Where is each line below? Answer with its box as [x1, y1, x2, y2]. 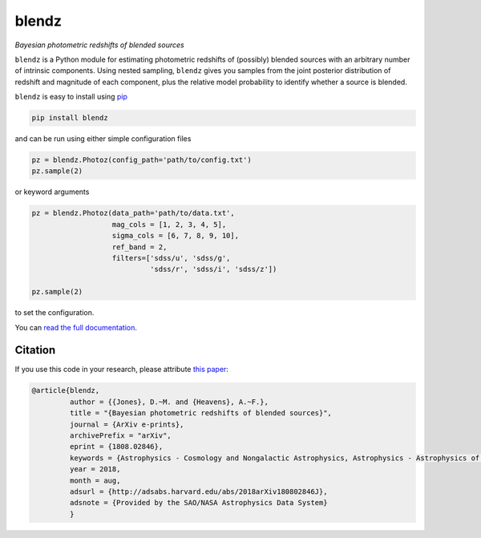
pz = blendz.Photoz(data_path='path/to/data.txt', [31, 208, 236, 218]
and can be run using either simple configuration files [14, 134, 192, 144]
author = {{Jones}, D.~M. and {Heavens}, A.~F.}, [69, 397, 269, 407]
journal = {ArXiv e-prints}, [69, 419, 184, 429]
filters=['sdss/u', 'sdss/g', [111, 253, 231, 262]
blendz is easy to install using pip [14, 92, 128, 102]
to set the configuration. [14, 308, 95, 318]
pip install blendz [31, 113, 108, 123]
